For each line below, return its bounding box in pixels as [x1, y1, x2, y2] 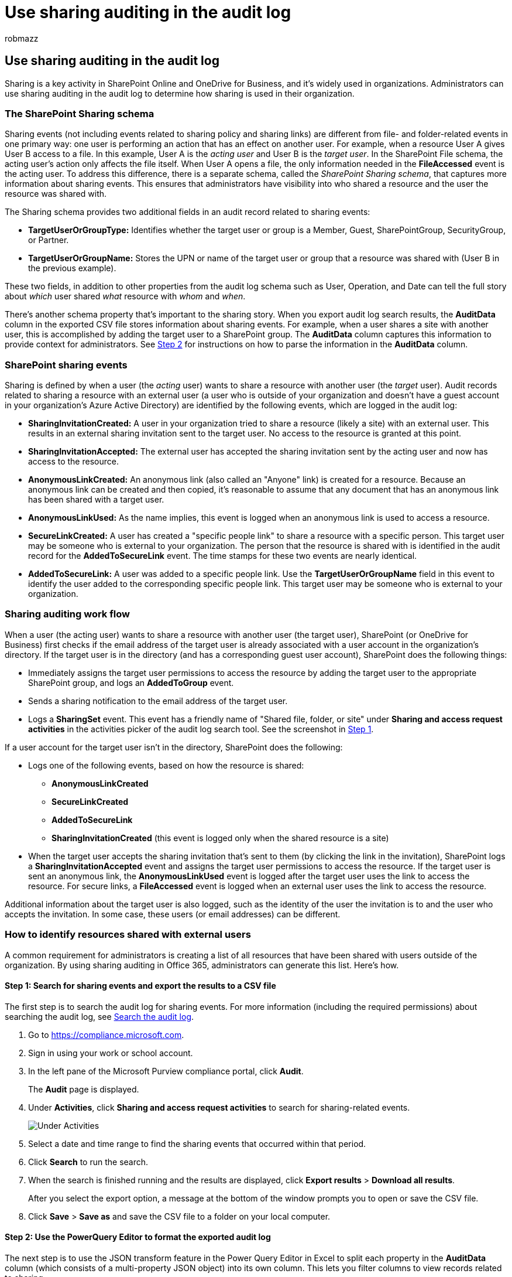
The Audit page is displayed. [28, 1084, 139, 1094]
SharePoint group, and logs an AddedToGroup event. [28, 677, 234, 688]
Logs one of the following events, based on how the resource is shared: [28, 760, 304, 770]
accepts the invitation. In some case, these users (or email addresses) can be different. [5, 909, 341, 919]
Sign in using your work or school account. [28, 1047, 193, 1058]
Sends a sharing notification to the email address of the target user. [28, 695, 288, 706]
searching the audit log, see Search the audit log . [5, 1011, 194, 1022]
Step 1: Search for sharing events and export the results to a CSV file [5, 981, 276, 991]
